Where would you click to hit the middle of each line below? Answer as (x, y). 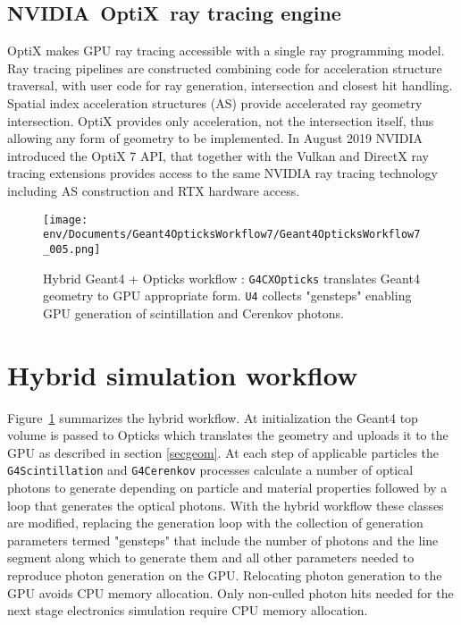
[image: (66, 220)
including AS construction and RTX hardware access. (154, 190)
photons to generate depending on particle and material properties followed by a (227, 487)
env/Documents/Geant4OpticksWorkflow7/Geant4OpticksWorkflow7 (232, 235)
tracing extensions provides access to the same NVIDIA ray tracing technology (222, 173)
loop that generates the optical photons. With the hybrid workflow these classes (226, 505)
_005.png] (72, 249)
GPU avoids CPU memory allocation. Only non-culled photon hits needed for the (230, 592)
